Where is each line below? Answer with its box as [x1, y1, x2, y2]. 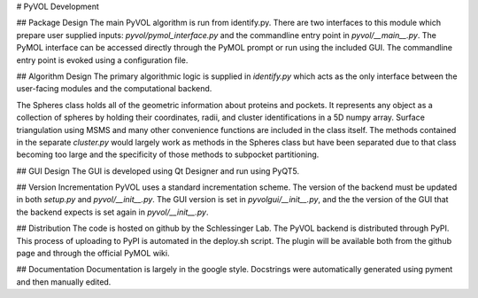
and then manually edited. [16, 276, 112, 287]
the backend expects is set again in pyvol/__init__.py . [16, 207, 209, 217]
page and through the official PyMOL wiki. [16, 248, 170, 259]
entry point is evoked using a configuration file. [16, 54, 189, 66]
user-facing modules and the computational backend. [16, 83, 212, 94]
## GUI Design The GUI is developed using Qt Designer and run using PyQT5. [16, 165, 300, 176]
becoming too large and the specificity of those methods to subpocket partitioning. [16, 149, 320, 160]
